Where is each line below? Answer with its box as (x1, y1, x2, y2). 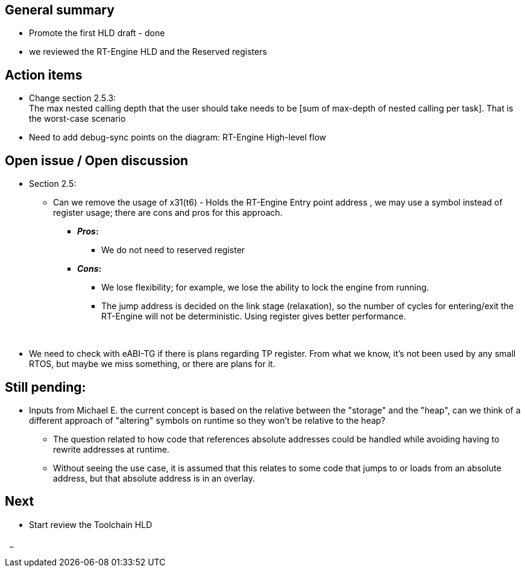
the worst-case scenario (29, 113, 126, 124)
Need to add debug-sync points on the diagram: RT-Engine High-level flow (29, 132, 327, 143)
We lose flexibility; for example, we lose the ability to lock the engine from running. (101, 282, 429, 293)
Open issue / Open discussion (5, 152, 189, 168)
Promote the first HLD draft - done (29, 28, 165, 39)
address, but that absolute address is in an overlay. (53, 473, 256, 483)
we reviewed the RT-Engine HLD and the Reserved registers (29, 46, 267, 57)
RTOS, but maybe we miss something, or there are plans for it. (29, 359, 275, 369)
